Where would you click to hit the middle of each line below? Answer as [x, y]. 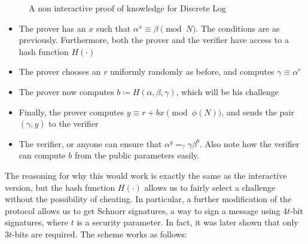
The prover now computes [66, 91]
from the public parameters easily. [137, 155]
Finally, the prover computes [71, 112]
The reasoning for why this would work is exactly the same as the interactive [146, 175]
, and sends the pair [258, 112]
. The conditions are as [238, 28]
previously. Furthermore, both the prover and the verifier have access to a [154, 40]
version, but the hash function [60, 187]
